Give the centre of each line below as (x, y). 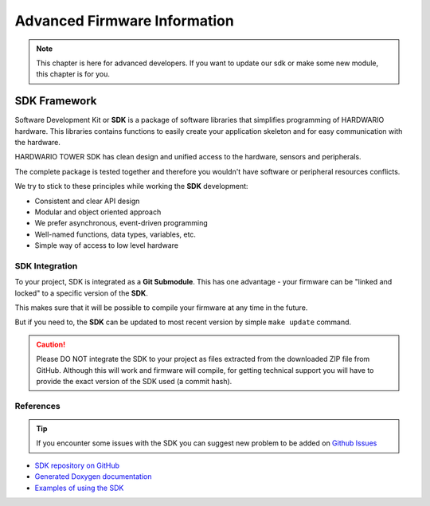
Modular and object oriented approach (98, 212)
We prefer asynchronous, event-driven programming (121, 223)
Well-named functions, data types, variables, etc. (115, 234)
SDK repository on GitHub (77, 465)
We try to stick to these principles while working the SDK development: (131, 186)
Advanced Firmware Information (124, 21)
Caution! (51, 344)
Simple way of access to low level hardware (107, 245)
